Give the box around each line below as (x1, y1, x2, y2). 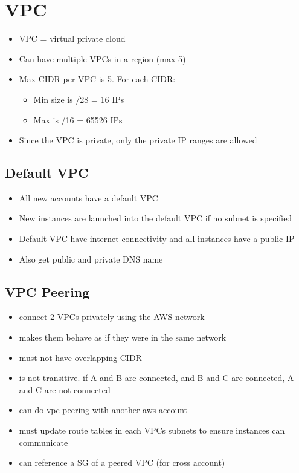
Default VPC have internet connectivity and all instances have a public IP (19, 232, 295, 245)
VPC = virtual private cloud (19, 32, 126, 45)
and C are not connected (19, 383, 111, 396)
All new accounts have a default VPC (19, 191, 158, 204)
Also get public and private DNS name (19, 252, 163, 265)
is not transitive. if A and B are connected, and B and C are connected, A (19, 371, 294, 384)
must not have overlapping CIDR (19, 351, 142, 364)
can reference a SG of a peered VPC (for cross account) (19, 456, 225, 469)
